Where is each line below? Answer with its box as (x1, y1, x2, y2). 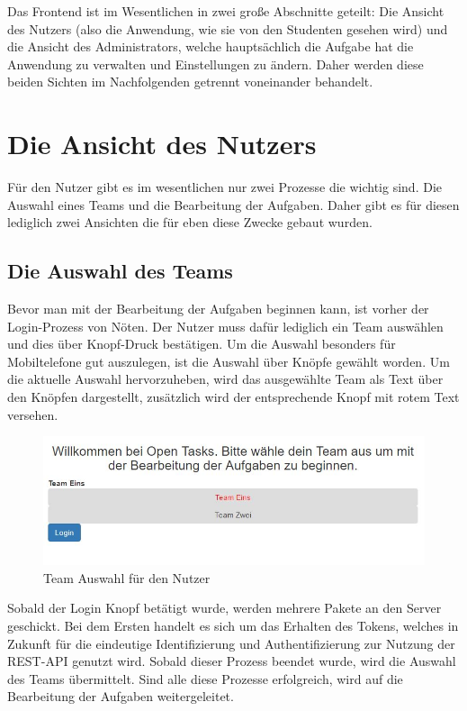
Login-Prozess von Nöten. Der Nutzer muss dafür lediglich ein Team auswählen (7, 316, 444, 335)
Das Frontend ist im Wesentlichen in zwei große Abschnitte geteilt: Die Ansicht (7, 2, 445, 20)
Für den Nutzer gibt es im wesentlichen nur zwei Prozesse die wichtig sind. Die (7, 178, 442, 196)
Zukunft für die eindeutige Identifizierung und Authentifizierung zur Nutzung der (7, 634, 455, 652)
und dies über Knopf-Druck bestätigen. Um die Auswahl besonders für (7, 334, 396, 353)
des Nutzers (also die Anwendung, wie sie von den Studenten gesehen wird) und (7, 19, 448, 38)
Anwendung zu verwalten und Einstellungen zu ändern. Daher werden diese (7, 54, 424, 73)
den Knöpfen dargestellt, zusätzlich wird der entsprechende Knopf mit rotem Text (7, 387, 460, 406)
